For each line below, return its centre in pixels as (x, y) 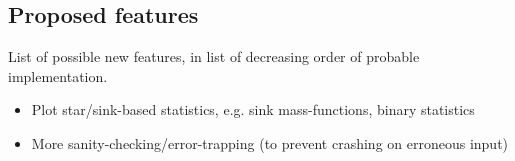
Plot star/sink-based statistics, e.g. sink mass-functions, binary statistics (253, 109)
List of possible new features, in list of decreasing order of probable (214, 56)
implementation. (58, 75)
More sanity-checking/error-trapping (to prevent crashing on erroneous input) (270, 142)
